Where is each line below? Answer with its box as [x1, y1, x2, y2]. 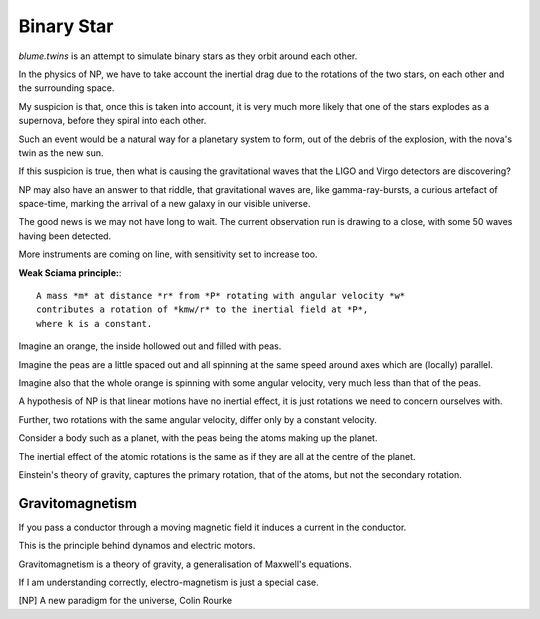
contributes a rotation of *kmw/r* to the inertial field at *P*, [36, 304, 369, 315]
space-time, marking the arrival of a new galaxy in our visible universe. [18, 198, 311, 210]
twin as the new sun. [18, 146, 104, 159]
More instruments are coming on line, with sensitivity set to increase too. [18, 248, 319, 260]
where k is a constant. [36, 318, 153, 329]
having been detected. [18, 230, 112, 242]
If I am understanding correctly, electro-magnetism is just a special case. [18, 576, 319, 588]
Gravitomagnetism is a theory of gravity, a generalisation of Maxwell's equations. [18, 558, 352, 570]
